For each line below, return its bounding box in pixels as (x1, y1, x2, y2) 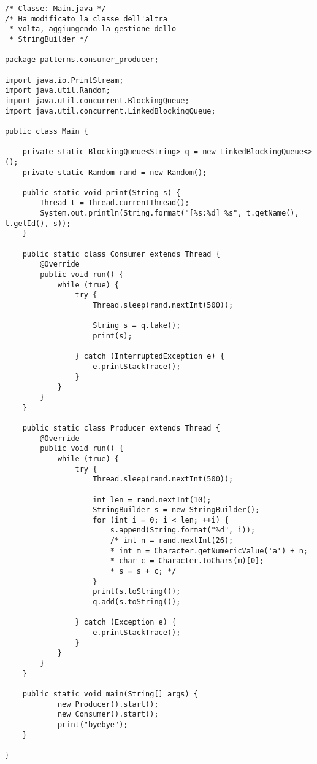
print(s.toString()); (93, 587, 181, 596)
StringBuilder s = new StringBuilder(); (93, 505, 260, 515)
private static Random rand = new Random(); (22, 168, 207, 177)
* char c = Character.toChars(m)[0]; (110, 556, 264, 566)
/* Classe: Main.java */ (5, 4, 106, 13)
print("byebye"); (57, 720, 128, 729)
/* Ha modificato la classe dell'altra (5, 14, 167, 23)
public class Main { (5, 127, 89, 136)
